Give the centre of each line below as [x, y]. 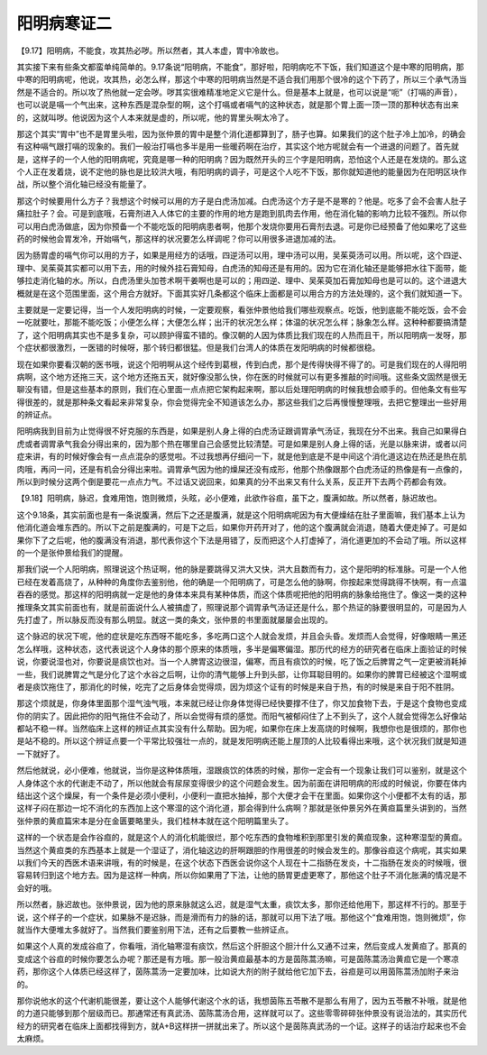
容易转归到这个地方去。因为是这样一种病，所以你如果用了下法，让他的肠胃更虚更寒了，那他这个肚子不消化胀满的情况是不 [242, 876]
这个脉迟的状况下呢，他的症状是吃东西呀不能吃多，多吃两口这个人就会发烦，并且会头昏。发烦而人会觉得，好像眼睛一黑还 [242, 637]
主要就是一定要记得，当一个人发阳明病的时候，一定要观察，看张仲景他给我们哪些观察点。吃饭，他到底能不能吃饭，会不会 [242, 309]
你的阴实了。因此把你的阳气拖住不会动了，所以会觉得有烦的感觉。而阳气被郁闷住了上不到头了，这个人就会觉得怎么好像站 [242, 716]
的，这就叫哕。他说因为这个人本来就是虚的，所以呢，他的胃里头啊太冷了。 [155, 117]
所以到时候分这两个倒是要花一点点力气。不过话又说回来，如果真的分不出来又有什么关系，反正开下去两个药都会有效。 [234, 482]
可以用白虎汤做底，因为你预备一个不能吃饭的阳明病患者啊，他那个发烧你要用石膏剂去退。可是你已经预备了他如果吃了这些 [242, 226]
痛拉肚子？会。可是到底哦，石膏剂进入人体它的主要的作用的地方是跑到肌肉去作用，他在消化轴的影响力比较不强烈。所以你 [242, 214]
